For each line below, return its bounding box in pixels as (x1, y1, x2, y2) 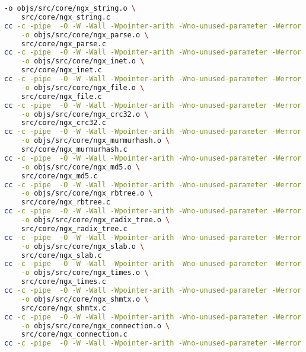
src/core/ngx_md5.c (21, 171, 98, 180)
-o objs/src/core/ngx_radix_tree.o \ (21, 216, 170, 224)
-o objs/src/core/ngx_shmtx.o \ (21, 295, 149, 303)
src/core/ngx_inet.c (21, 66, 102, 75)
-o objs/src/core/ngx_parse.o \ (21, 30, 149, 39)
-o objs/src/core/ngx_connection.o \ (21, 321, 170, 330)
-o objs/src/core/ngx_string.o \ (4, 4, 136, 12)
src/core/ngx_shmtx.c (21, 303, 106, 312)
